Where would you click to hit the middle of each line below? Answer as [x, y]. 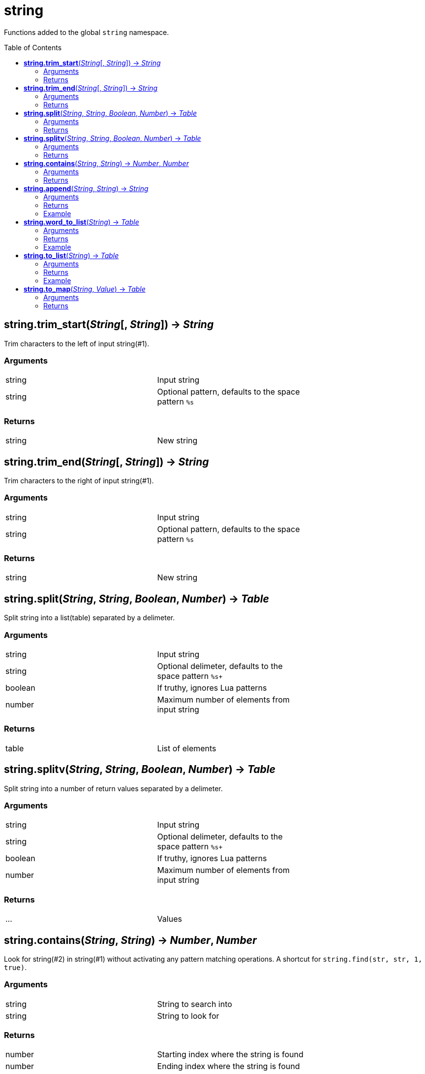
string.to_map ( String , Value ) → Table [85, 289]
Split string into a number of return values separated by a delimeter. [113, 788]
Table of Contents [33, 47]
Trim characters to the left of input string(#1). [77, 343]
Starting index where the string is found [230, 1055]
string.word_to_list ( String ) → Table [81, 222]
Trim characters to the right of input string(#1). [79, 480]
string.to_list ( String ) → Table [71, 255]
